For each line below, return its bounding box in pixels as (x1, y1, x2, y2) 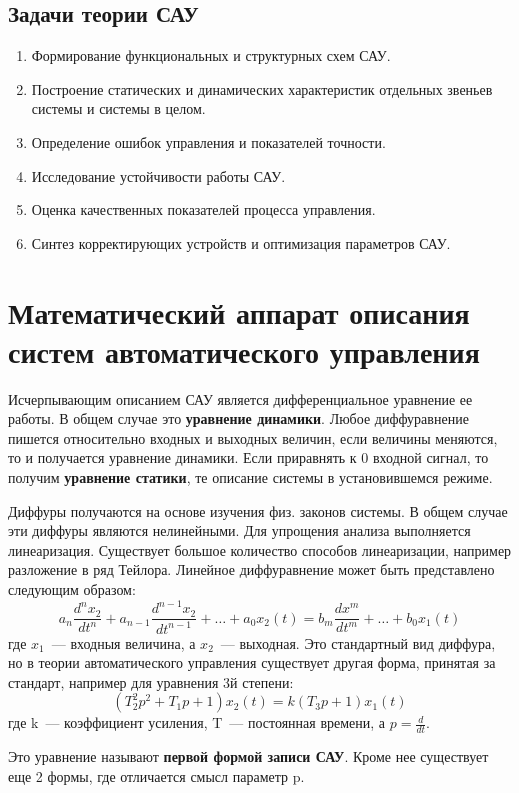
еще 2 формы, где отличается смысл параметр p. (8, 765, 305, 786)
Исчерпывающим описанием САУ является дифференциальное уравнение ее (8, 388, 473, 409)
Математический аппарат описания (8, 291, 470, 332)
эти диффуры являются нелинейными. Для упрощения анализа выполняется (8, 520, 471, 541)
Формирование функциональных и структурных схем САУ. (31, 45, 391, 66)
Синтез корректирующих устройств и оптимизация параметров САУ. (31, 232, 451, 253)
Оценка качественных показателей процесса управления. (31, 199, 376, 220)
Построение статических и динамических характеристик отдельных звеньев (31, 78, 493, 99)
